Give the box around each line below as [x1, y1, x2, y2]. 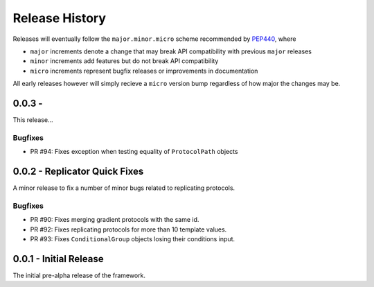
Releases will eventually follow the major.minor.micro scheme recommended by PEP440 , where [12, 35, 296, 43]
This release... [12, 116, 53, 124]
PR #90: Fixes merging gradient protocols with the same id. [30, 216, 199, 224]
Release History [12, 10, 107, 26]
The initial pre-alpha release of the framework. [12, 271, 145, 279]
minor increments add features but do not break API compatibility [30, 57, 219, 65]
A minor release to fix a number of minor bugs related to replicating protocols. [12, 184, 235, 192]
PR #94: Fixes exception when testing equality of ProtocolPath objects [30, 148, 238, 156]
